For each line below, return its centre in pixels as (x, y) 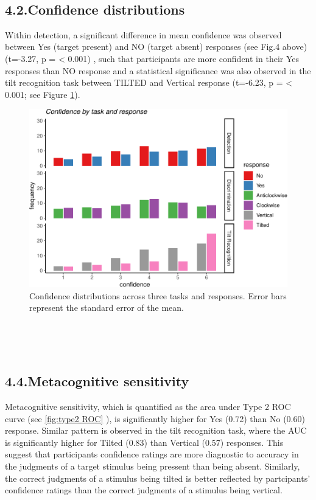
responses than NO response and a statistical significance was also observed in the (158, 70)
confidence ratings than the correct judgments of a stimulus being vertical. (144, 490)
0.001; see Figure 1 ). (43, 94)
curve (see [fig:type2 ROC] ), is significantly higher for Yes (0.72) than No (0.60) (155, 418)
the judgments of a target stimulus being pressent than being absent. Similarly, (153, 466)
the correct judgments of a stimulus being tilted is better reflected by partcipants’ (158, 478)
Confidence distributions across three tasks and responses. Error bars (158, 295)
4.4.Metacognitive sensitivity (97, 381)
